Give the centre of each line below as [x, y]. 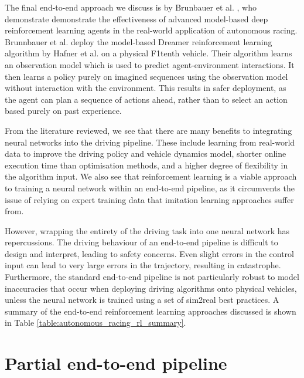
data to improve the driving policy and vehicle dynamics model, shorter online [146, 153]
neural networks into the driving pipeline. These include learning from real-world [150, 142]
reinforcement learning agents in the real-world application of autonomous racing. [151, 30]
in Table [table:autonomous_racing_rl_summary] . [95, 323]
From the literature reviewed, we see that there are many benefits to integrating [148, 130]
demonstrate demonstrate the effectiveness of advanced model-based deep [136, 18]
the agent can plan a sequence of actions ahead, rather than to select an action [146, 99]
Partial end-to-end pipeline [116, 363]
